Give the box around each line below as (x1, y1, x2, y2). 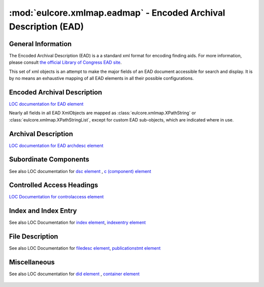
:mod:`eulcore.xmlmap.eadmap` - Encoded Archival (9, 7, 225, 18)
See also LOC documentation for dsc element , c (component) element (9, 168, 152, 174)
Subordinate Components (9, 155, 89, 164)
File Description (9, 233, 58, 241)
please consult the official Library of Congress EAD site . (9, 59, 122, 66)
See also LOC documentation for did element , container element (9, 271, 140, 277)
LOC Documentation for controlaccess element (9, 194, 104, 200)
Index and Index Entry (9, 207, 77, 215)
